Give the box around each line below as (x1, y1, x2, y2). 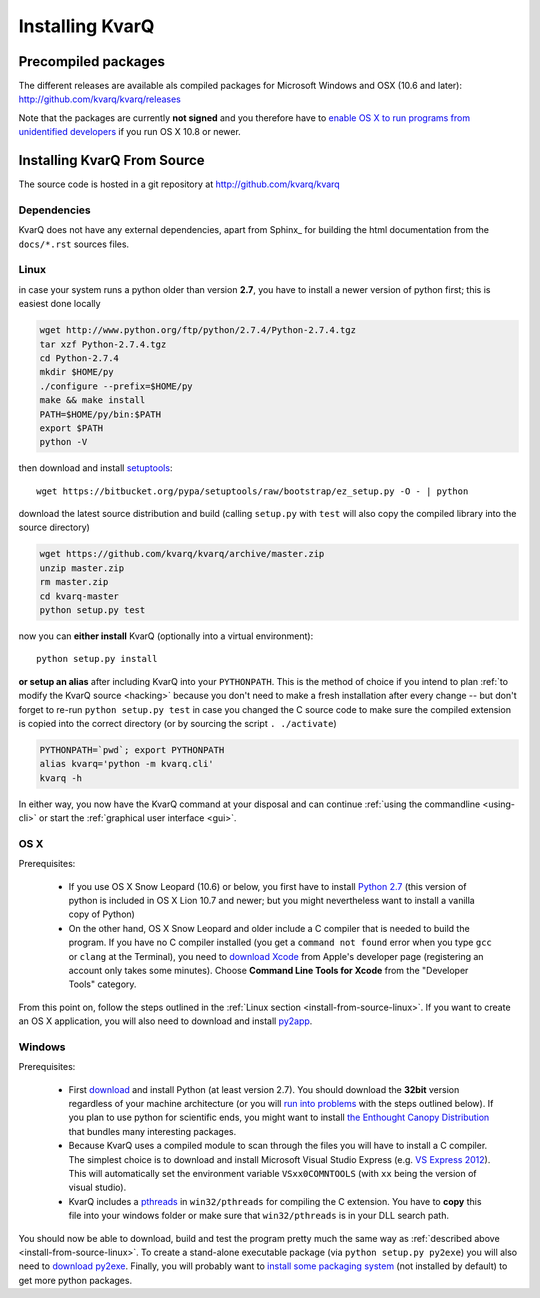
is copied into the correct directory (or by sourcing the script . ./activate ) (18, 717, 337, 729)
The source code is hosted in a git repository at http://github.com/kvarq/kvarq (18, 178, 340, 190)
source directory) (18, 521, 90, 534)
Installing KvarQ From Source (18, 152, 205, 169)
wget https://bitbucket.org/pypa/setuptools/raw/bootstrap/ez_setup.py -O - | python (36, 485, 469, 497)
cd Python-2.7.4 (39, 352, 120, 364)
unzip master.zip (39, 562, 125, 574)
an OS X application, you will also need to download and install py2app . (18, 1015, 313, 1027)
